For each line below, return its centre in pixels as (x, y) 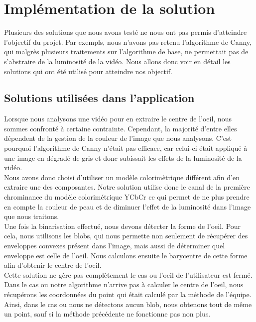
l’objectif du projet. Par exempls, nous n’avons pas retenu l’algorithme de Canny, (128, 42)
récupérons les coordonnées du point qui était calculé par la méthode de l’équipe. (128, 294)
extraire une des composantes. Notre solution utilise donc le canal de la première (127, 187)
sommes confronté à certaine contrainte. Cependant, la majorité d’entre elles (121, 128)
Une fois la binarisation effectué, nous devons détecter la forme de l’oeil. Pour (123, 226)
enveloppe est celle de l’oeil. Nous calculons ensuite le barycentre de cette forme (126, 255)
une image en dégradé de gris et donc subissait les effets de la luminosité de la (123, 158)
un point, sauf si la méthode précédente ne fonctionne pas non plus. (107, 314)
